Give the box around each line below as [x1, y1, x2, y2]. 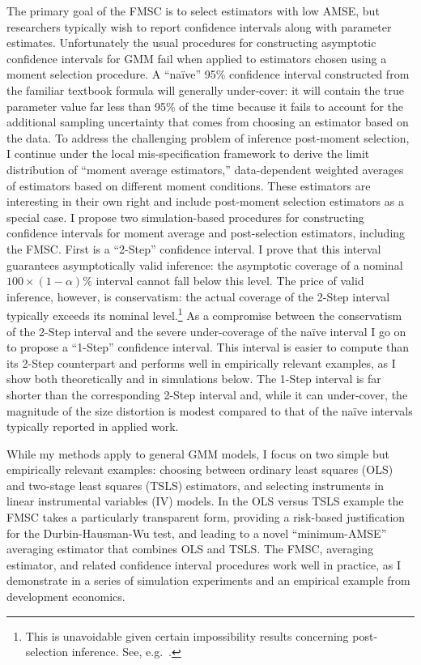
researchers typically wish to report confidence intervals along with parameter [6, 18, 392, 35]
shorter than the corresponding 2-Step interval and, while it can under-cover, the [6, 386, 408, 403]
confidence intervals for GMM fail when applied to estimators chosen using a [6, 49, 387, 66]
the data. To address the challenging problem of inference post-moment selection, [6, 129, 410, 146]
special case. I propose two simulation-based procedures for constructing [6, 208, 364, 225]
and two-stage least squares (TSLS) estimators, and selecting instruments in [6, 476, 385, 493]
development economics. [6, 588, 125, 605]
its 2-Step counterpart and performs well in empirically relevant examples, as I [6, 354, 396, 371]
